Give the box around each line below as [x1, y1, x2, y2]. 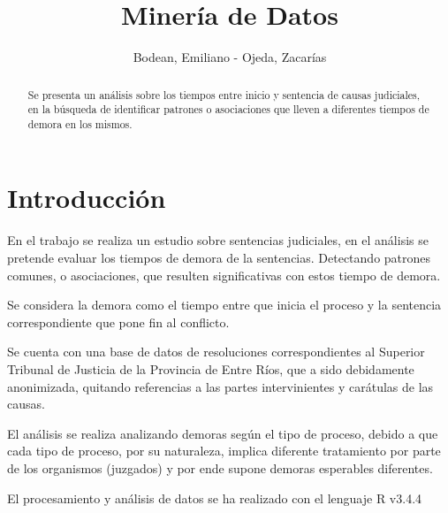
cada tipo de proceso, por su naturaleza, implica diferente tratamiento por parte [7, 441, 441, 460]
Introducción [7, 180, 166, 216]
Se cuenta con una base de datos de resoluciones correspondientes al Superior [7, 342, 425, 361]
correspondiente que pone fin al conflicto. [7, 312, 230, 331]
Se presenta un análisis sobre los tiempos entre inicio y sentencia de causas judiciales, [27, 87, 421, 102]
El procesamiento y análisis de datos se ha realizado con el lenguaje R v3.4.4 [7, 488, 422, 507]
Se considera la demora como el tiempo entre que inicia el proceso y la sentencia [7, 295, 442, 314]
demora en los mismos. [27, 116, 133, 131]
